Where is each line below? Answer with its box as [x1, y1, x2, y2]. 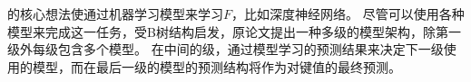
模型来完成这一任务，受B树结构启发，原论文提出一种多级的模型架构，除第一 [7, 22, 461, 41]
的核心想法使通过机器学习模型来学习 [7, 5, 223, 23]
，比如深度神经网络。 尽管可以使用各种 [231, 5, 465, 23]
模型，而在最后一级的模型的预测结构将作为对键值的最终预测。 [32, 57, 401, 76]
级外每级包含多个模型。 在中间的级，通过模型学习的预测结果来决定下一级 [7, 40, 444, 59]
